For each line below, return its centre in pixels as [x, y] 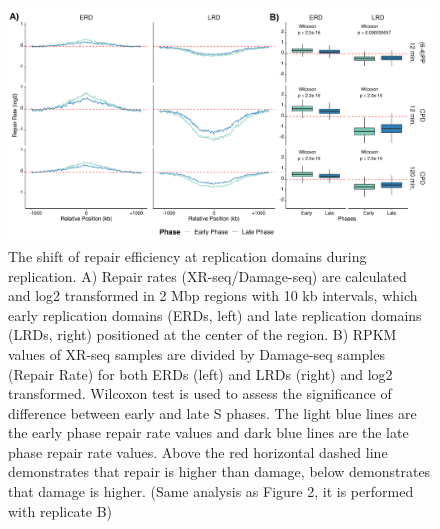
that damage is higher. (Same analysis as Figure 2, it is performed [211, 491]
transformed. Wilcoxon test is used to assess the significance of [200, 393]
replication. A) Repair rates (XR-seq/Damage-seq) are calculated [207, 275]
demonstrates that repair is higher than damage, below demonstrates [219, 471]
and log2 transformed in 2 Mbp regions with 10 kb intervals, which [213, 295]
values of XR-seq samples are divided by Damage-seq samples [196, 353]
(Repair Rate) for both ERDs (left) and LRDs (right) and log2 [200, 373]
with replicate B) [60, 510]
